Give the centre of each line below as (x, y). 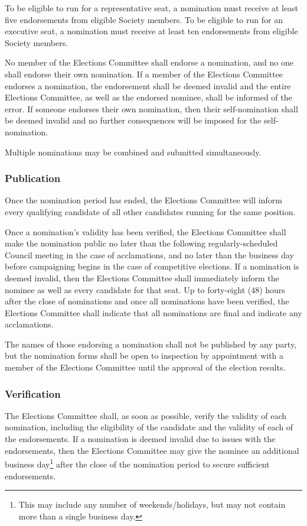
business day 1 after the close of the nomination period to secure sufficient (137, 463)
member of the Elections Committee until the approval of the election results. (145, 367)
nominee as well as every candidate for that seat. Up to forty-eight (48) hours (145, 289)
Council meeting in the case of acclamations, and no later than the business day (150, 254)
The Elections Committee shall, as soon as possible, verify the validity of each (146, 415)
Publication (33, 178)
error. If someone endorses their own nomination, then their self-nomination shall (151, 108)
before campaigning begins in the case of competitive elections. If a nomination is (152, 266)
